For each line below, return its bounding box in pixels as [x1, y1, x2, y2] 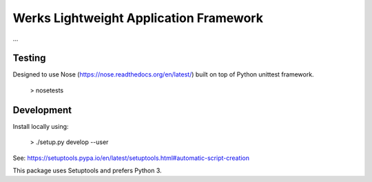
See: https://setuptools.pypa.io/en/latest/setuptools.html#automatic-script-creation [12, 154, 250, 162]
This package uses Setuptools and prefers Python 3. [12, 166, 162, 174]
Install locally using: [12, 122, 69, 130]
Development [12, 104, 72, 116]
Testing [12, 52, 46, 64]
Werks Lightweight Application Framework [12, 10, 263, 26]
